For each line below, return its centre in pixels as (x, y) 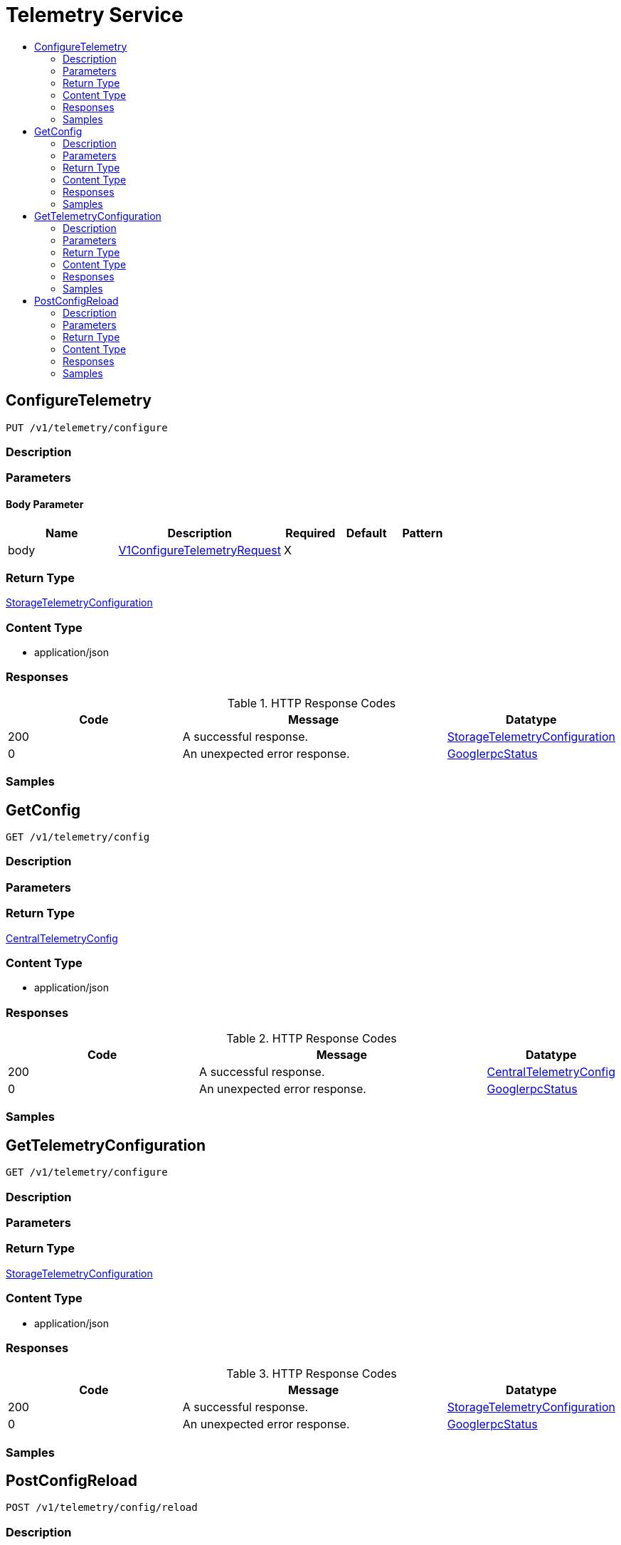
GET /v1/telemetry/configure (87, 1172)
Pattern (423, 533)
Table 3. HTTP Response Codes (312, 1374)
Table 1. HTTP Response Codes (312, 703)
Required (310, 533)
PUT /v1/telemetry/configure (87, 427)
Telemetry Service (95, 15)
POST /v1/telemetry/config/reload (102, 1508)
